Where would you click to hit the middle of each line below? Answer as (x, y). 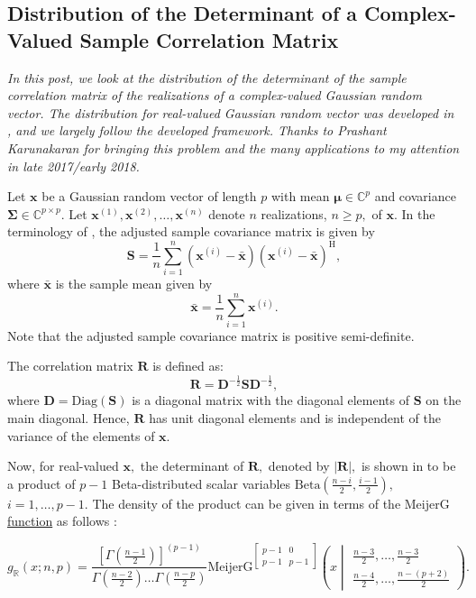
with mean (300, 196)
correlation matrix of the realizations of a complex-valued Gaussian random (215, 95)
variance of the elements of (81, 435)
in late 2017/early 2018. (73, 166)
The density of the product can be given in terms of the (247, 503)
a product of (41, 483)
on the (444, 400)
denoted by (299, 466)
